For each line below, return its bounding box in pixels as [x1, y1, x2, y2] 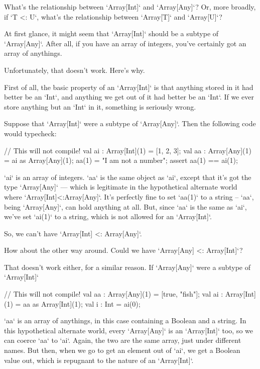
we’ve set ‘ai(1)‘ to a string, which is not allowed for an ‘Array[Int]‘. [4, 211, 212, 222]
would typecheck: [4, 128, 57, 138]
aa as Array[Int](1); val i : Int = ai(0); [23, 298, 141, 309]
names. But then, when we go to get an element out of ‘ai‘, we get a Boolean [4, 345, 240, 355]
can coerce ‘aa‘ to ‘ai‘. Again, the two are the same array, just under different [4, 335, 241, 345]
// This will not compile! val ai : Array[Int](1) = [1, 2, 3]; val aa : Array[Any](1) [4, 145, 251, 155]
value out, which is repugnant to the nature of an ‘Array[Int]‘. [4, 354, 194, 365]
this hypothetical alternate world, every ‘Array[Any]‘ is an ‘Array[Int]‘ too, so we [4, 325, 253, 335]
